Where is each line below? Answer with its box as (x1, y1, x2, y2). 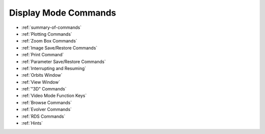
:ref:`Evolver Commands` (21, 107, 72, 112)
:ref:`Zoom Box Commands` (21, 38, 78, 44)
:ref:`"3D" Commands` (21, 86, 67, 92)
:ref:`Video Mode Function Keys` (21, 93, 87, 99)
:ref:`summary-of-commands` (21, 24, 82, 30)
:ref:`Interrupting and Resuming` (21, 65, 86, 71)
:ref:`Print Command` (21, 52, 64, 58)
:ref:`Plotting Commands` (21, 31, 72, 37)
